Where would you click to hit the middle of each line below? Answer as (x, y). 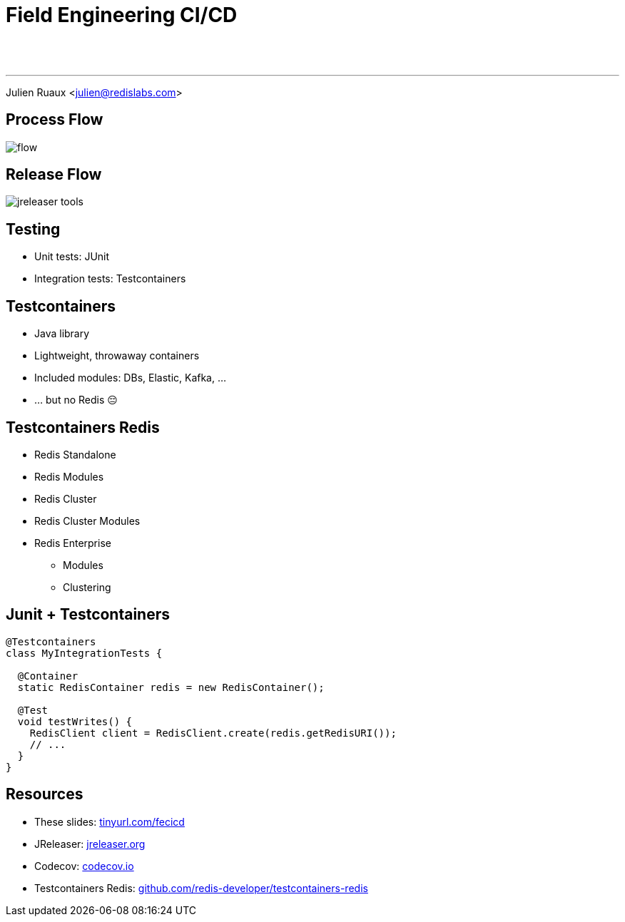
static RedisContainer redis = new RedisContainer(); (171, 687)
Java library (62, 334)
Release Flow (54, 175)
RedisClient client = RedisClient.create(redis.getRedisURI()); (213, 733)
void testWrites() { (75, 721)
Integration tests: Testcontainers (110, 279)
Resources (45, 794)
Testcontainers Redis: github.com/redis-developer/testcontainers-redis (201, 888)
